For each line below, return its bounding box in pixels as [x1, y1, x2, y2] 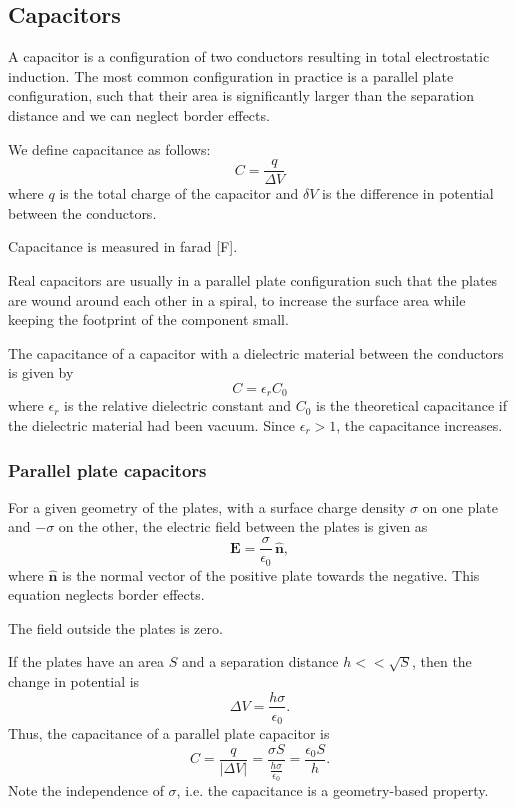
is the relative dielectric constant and [64, 395, 291, 416]
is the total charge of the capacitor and [59, 183, 299, 204]
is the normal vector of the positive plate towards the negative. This [62, 564, 480, 585]
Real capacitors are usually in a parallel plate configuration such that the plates [8, 270, 498, 291]
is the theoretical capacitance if [316, 395, 508, 416]
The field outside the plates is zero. [8, 617, 223, 638]
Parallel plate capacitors [8, 457, 207, 482]
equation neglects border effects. [8, 584, 205, 605]
